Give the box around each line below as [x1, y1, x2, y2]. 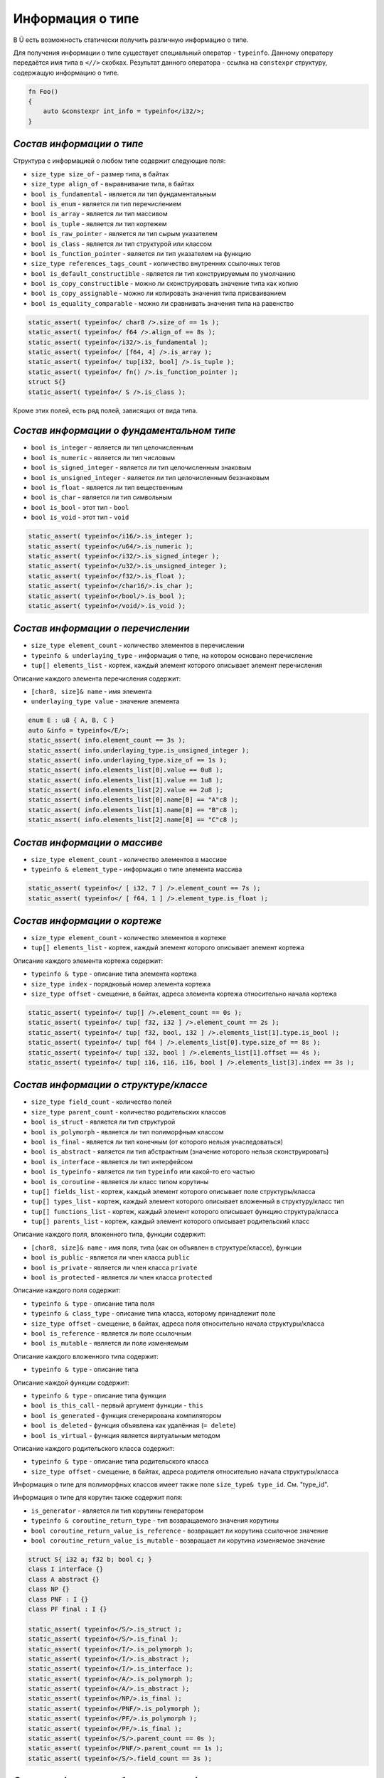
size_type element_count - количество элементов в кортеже [31, 934, 227, 942]
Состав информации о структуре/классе [13, 1079, 208, 1091]
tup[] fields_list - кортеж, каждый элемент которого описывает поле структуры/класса [31, 1187, 316, 1196]
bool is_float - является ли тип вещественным [31, 484, 183, 492]
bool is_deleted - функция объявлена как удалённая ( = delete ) [31, 1421, 236, 1430]
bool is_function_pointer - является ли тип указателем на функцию [31, 249, 252, 257]
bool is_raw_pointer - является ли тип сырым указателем [31, 230, 218, 238]
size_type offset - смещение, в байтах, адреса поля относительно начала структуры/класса [31, 1319, 325, 1328]
